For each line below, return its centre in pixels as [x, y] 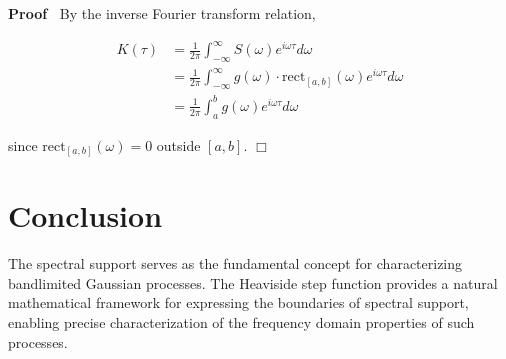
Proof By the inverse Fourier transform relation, [162, 13]
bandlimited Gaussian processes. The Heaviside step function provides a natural [253, 282]
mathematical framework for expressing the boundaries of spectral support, [238, 302]
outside [178, 144]
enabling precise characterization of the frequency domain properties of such [241, 322]
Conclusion [85, 215]
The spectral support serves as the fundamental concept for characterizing [235, 263]
